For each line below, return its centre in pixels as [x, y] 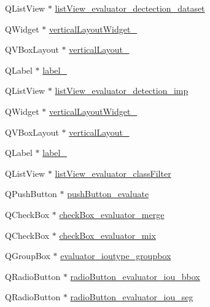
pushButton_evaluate [108, 194]
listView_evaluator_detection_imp [122, 91]
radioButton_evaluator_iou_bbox [135, 276]
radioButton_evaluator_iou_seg [132, 297]
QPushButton [31, 194]
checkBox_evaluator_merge [112, 214]
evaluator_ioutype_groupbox [116, 256]
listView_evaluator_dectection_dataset [130, 8]
